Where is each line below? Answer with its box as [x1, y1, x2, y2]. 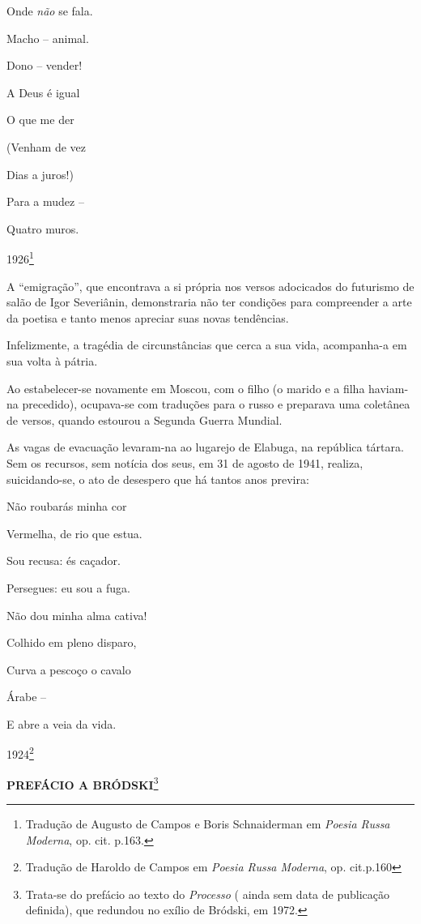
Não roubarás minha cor [6, 498, 127, 515]
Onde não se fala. [6, 2, 93, 19]
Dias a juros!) [6, 165, 74, 182]
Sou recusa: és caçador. [6, 552, 121, 569]
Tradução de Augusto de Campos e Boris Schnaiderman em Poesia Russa [25, 815, 390, 832]
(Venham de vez [6, 138, 86, 155]
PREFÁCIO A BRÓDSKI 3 [6, 773, 159, 793]
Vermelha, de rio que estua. [6, 524, 142, 541]
